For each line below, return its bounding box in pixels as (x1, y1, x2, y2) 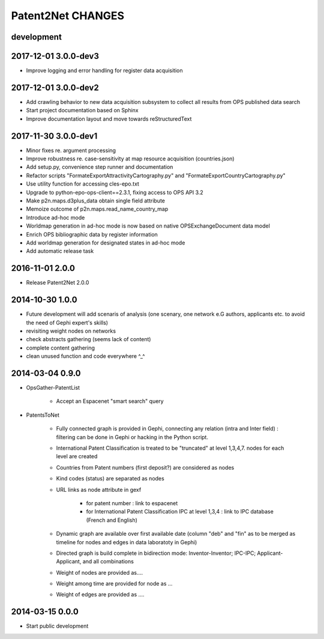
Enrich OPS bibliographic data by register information (26, 231, 158, 238)
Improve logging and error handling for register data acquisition (26, 67, 183, 74)
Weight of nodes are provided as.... (56, 569, 143, 576)
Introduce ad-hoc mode (26, 214, 85, 221)
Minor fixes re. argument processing (26, 147, 116, 154)
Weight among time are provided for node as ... (56, 580, 173, 587)
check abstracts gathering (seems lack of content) (26, 336, 151, 343)
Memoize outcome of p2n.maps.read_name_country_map (26, 205, 169, 213)
